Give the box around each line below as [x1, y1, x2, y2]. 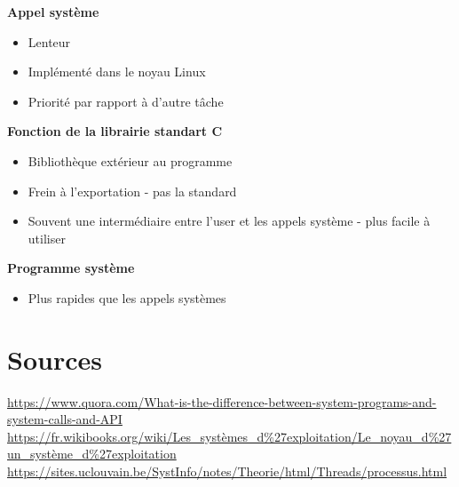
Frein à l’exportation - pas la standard [28, 181, 237, 200]
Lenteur [28, 32, 71, 51]
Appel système [7, 3, 99, 20]
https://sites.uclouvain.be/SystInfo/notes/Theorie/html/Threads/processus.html [7, 462, 447, 481]
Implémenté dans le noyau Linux [28, 62, 206, 81]
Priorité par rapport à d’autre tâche [28, 92, 224, 110]
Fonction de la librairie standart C [7, 122, 223, 140]
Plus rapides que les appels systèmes [28, 288, 226, 307]
